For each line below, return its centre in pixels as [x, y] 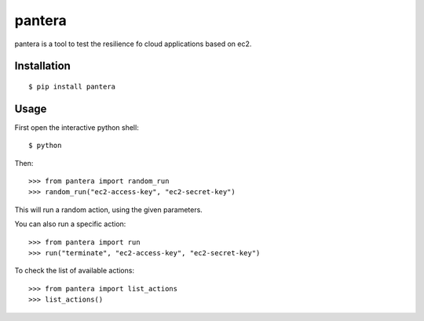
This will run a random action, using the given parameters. [109, 209]
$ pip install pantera [72, 87]
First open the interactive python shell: [77, 127]
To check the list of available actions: [75, 271]
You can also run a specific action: [70, 224]
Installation [42, 66]
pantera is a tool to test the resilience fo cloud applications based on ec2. [133, 44]
